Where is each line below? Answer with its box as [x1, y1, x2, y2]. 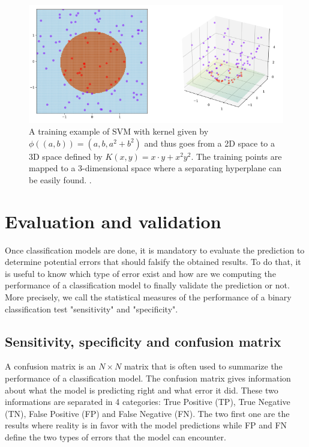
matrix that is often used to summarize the [124, 360, 283, 372]
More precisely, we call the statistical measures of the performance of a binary [5, 291, 292, 303]
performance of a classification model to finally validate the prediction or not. [5, 279, 290, 291]
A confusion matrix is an [5, 360, 96, 372]
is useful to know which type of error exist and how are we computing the [5, 267, 276, 279]
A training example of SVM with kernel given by [29, 125, 209, 138]
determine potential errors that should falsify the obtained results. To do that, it [5, 255, 301, 268]
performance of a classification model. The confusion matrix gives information [5, 372, 291, 385]
